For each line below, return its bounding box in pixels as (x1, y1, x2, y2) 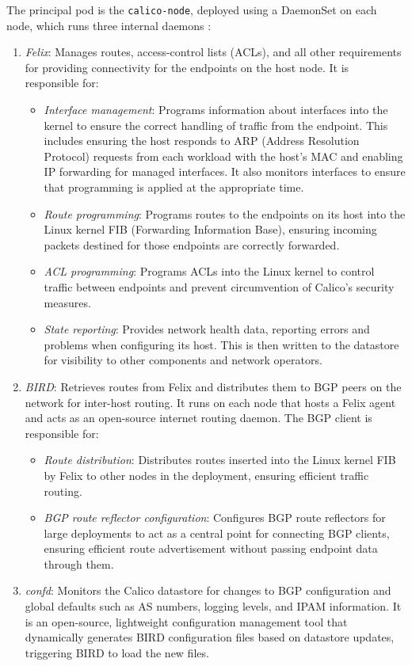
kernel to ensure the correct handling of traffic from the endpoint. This (44, 116, 388, 133)
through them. (44, 555, 114, 572)
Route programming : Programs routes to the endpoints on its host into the (44, 205, 406, 222)
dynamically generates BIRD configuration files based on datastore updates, (25, 629, 395, 645)
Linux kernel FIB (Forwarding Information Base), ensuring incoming (44, 221, 377, 238)
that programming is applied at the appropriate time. (44, 179, 304, 195)
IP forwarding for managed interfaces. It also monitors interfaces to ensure (44, 163, 406, 180)
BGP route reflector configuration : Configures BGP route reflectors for (44, 509, 386, 526)
